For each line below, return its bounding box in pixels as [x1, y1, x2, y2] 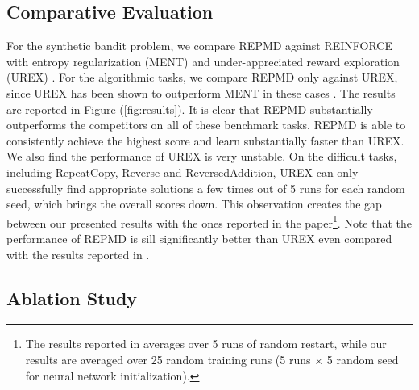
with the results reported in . [6, 245, 150, 262]
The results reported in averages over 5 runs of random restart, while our [25, 335, 387, 352]
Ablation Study [6, 285, 138, 310]
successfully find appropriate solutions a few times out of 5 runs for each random [6, 179, 405, 196]
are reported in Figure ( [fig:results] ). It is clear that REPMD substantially [6, 100, 373, 117]
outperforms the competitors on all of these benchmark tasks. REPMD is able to [6, 116, 406, 133]
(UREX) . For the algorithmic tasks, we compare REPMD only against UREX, [6, 69, 398, 86]
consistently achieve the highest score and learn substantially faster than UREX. [6, 132, 404, 149]
